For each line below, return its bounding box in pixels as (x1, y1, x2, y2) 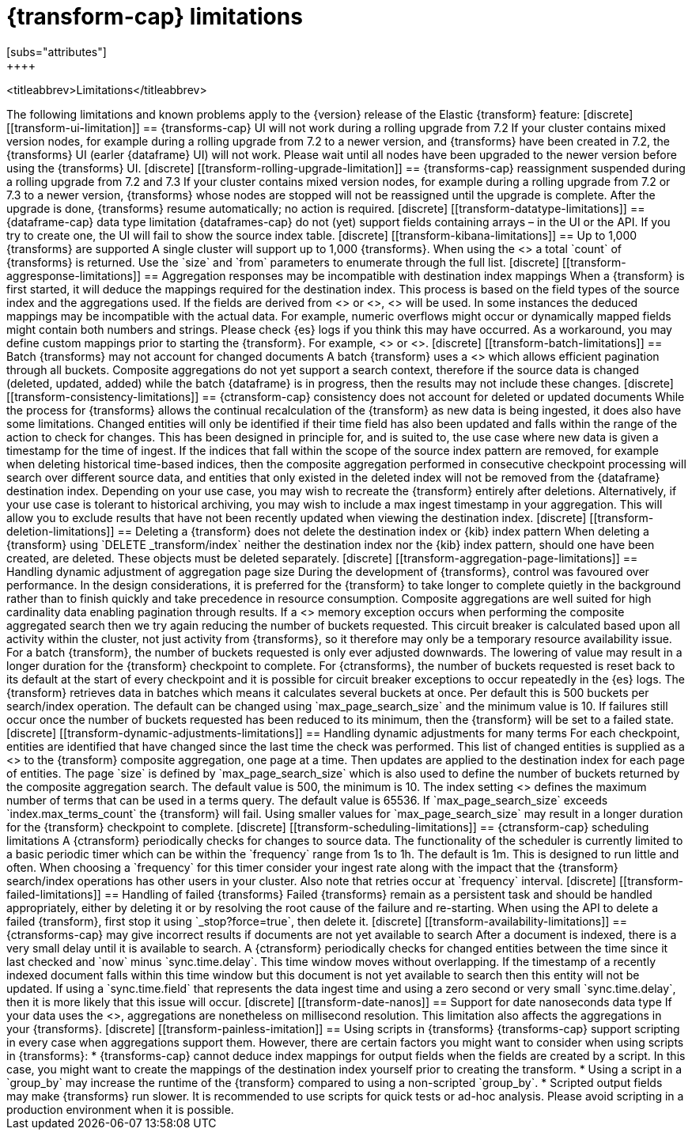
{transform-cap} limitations (6, 3, 303, 30)
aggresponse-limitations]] (6, 268, 142, 282)
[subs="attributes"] (6, 44, 107, 59)
